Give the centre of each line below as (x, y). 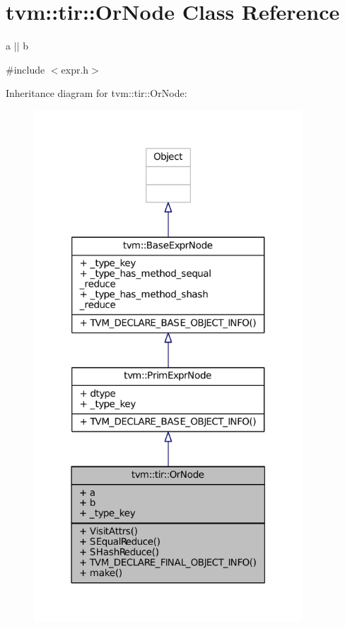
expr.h (75, 69)
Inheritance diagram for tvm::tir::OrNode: (97, 93)
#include (25, 69)
